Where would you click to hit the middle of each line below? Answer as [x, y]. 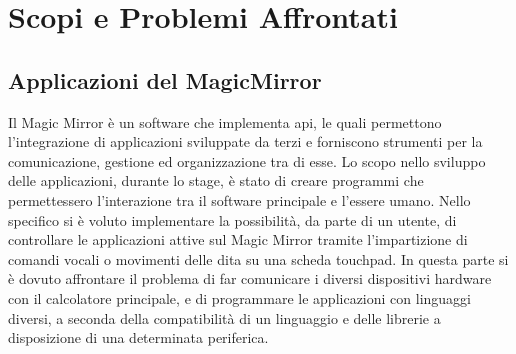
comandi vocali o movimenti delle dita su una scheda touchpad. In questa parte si [258, 258]
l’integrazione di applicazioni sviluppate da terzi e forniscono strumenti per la [245, 141]
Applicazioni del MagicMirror [165, 79]
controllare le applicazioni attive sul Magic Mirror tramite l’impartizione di [238, 239]
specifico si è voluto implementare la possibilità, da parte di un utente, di [232, 219]
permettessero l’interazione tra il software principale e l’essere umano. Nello [239, 199]
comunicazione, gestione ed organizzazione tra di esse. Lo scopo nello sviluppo [247, 160]
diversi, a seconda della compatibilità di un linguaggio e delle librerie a [224, 317]
